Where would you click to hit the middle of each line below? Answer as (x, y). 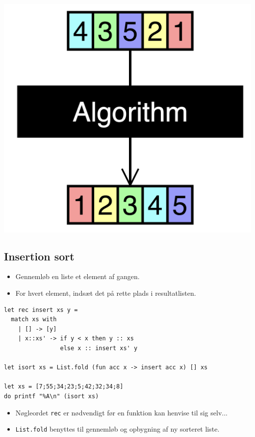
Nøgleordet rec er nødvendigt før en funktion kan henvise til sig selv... (121, 412)
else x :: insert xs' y (99, 348)
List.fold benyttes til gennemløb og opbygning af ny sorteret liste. (117, 429)
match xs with (34, 320)
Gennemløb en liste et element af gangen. (77, 276)
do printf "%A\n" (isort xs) (51, 396)
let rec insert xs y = (41, 310)
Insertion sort (39, 256)
